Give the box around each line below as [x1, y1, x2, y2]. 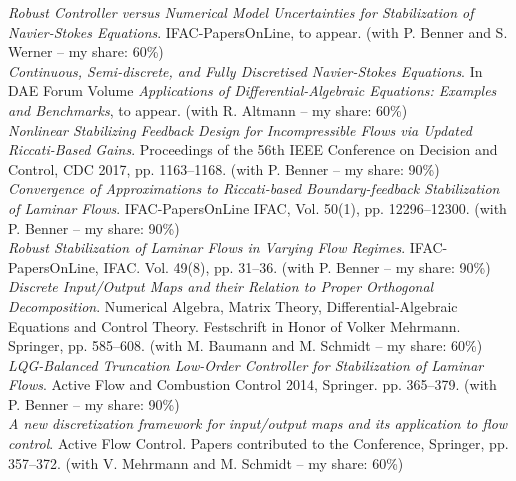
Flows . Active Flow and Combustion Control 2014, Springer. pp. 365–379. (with [8, 374, 497, 395]
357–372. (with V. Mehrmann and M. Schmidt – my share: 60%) [8, 452, 404, 473]
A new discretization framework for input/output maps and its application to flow [8, 413, 508, 434]
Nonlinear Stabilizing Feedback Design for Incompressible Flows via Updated [8, 119, 472, 140]
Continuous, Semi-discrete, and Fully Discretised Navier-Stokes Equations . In [8, 60, 483, 81]
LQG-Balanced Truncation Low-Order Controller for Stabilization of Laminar [8, 354, 484, 375]
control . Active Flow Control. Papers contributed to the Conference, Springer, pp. [8, 433, 509, 454]
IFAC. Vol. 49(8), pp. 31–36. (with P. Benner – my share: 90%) [103, 256, 491, 277]
